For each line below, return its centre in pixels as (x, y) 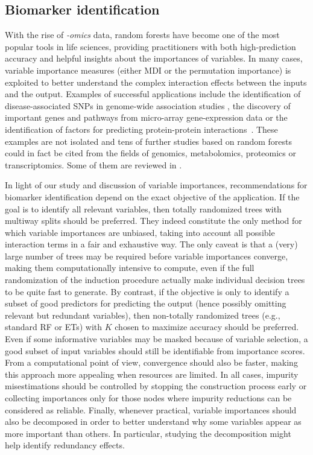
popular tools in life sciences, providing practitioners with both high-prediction (150, 46)
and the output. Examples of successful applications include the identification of (153, 94)
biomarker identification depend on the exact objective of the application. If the (152, 196)
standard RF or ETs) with (54, 327)
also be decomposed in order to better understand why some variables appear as (153, 422)
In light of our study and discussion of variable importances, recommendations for (156, 185)
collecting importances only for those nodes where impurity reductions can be (148, 398)
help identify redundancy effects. (65, 445)
